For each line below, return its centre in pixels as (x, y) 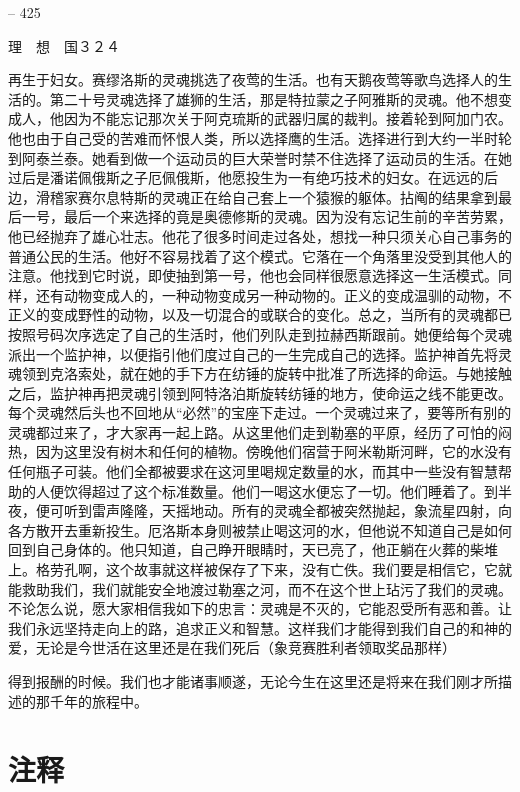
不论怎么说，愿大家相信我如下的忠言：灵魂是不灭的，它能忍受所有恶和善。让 (260, 608)
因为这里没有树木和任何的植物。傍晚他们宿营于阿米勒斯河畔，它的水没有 (273, 451)
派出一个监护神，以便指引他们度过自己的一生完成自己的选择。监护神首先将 (253, 353)
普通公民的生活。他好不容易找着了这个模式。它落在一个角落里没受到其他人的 (260, 255)
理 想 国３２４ (64, 45)
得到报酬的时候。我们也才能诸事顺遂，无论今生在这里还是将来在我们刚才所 (253, 681)
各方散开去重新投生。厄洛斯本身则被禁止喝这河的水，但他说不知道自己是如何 (260, 529)
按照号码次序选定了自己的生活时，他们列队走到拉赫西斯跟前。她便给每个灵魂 (260, 333)
